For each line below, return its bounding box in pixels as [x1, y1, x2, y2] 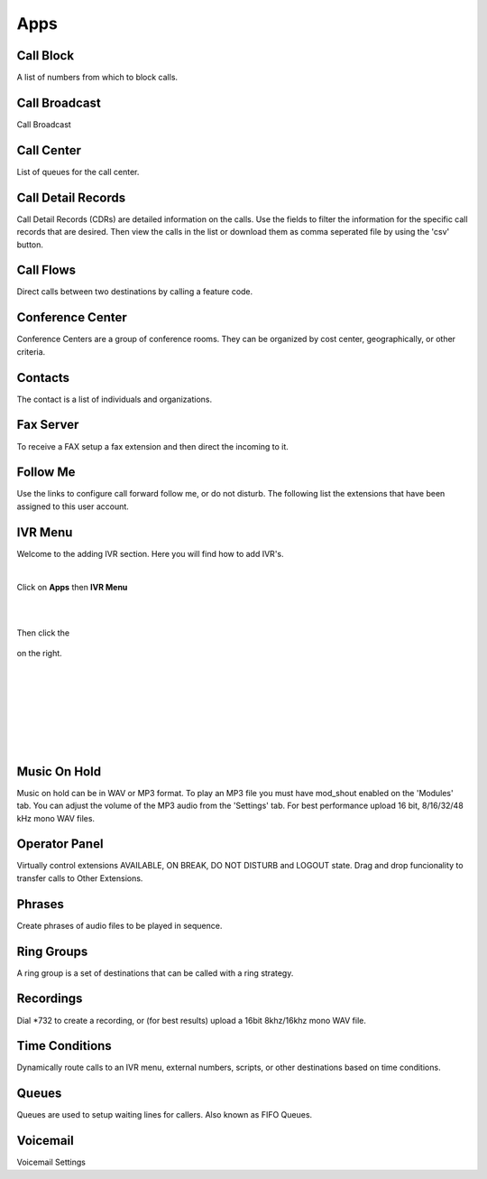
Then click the [16, 627, 70, 638]
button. [16, 239, 44, 250]
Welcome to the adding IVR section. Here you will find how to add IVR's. [16, 548, 284, 559]
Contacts [16, 370, 70, 385]
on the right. [16, 648, 62, 659]
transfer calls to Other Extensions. [16, 872, 143, 884]
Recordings [16, 991, 83, 1007]
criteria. [16, 346, 46, 357]
